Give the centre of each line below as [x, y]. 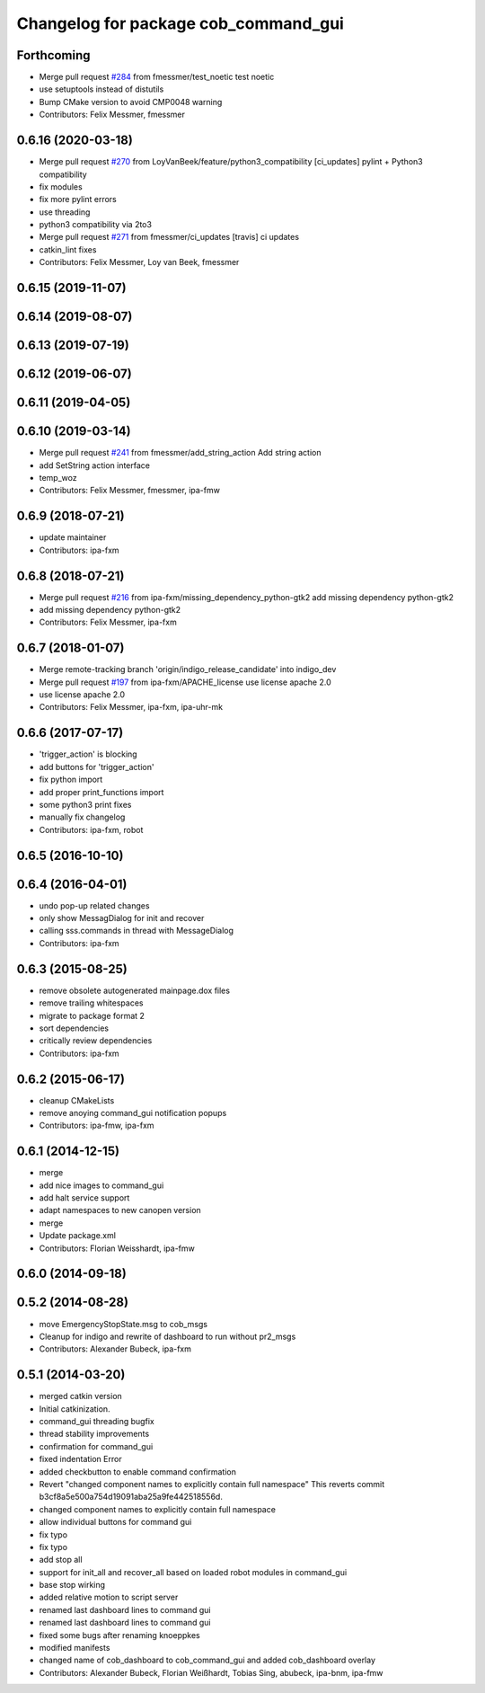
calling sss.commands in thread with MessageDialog [136, 931]
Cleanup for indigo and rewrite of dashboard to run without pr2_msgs [168, 1336]
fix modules [61, 186]
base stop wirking [72, 1585]
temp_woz [58, 478]
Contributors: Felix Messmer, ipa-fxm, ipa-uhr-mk [131, 707]
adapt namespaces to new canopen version [120, 1210]
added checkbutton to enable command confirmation [138, 1471]
